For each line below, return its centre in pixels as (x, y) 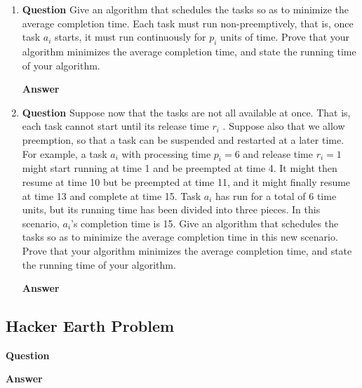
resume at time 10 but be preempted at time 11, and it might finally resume (186, 181)
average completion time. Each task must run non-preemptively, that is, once (188, 23)
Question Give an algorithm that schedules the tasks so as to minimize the (185, 9)
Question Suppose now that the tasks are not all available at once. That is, (186, 112)
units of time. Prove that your (285, 37)
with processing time (166, 153)
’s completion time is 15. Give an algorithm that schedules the (205, 223)
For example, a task (65, 153)
